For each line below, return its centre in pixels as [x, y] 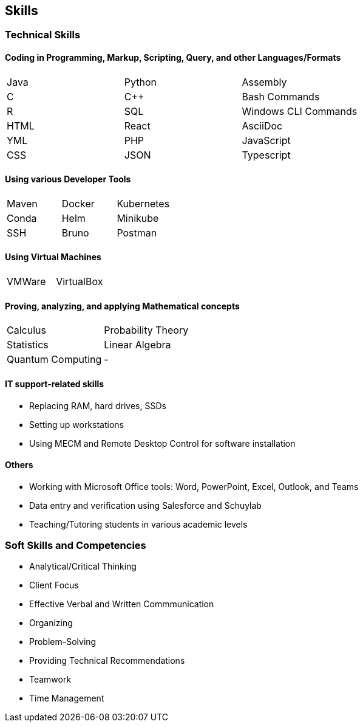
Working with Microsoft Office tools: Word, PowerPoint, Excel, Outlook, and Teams [194, 486]
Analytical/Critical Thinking [83, 567]
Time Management [67, 698]
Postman [137, 233]
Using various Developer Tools [68, 179]
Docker [78, 203]
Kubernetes [143, 203]
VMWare [26, 282]
